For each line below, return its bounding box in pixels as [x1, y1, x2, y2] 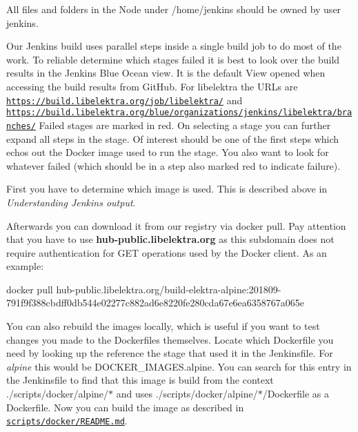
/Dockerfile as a [262, 386, 330, 401]
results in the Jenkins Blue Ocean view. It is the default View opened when [6, 66, 326, 80]
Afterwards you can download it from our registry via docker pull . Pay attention [6, 218, 346, 233]
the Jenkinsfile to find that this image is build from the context [6, 373, 274, 387]
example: [6, 259, 44, 273]
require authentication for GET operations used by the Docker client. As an [6, 245, 327, 259]
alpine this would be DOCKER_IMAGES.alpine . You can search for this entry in [6, 359, 352, 373]
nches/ [6, 121, 36, 131]
